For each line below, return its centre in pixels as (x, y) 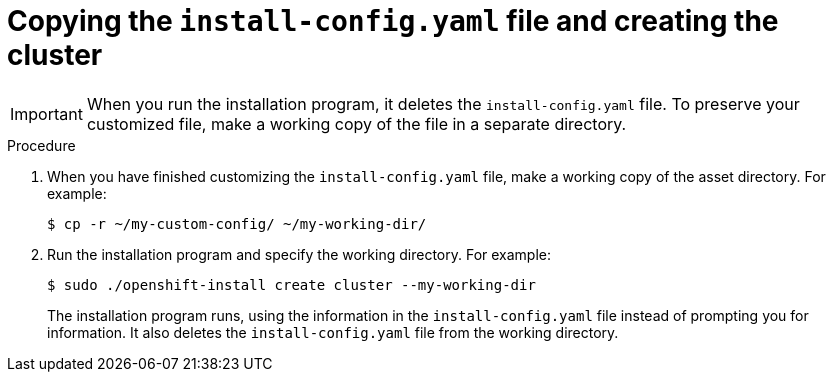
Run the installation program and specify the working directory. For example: (299, 254)
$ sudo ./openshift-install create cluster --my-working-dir (291, 284)
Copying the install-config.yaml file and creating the (393, 21)
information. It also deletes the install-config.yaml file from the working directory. (333, 332)
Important (46, 113)
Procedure (41, 145)
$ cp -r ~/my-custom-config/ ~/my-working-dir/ (237, 223)
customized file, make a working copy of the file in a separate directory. (356, 123)
